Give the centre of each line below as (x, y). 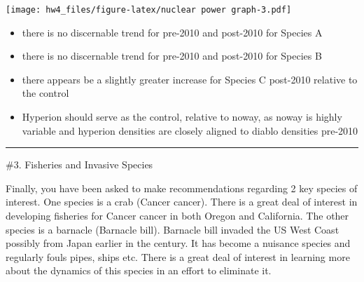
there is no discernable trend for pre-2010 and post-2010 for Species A (172, 32)
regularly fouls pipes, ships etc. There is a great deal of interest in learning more (178, 256)
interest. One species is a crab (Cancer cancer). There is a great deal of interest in (182, 202)
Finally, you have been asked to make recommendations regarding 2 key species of (182, 188)
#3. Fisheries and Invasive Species (79, 164)
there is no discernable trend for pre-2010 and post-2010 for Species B (172, 56)
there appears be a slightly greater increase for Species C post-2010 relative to (190, 79)
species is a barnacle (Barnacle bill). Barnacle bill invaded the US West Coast (173, 229)
